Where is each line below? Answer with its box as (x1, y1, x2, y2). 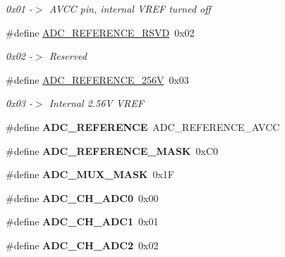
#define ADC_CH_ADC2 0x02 (6, 237, 159, 252)
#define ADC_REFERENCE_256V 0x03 (6, 72, 189, 87)
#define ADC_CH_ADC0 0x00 (6, 190, 159, 205)
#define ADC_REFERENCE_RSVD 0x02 (6, 25, 195, 39)
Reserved (49, 49, 87, 63)
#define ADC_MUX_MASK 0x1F (6, 167, 174, 182)
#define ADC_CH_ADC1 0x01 (6, 214, 159, 229)
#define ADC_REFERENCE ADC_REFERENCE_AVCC (6, 119, 280, 134)
